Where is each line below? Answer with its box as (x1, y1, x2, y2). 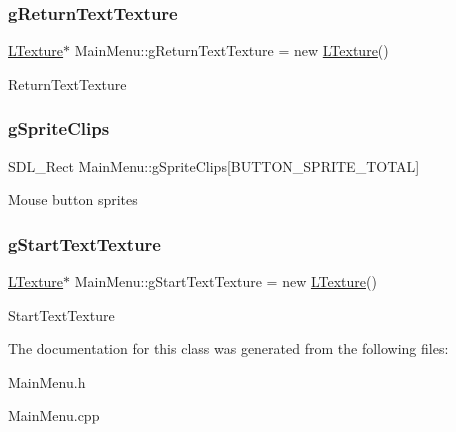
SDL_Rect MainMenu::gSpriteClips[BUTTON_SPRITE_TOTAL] (8, 155, 420, 176)
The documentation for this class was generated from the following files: (8, 338, 449, 359)
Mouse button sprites (8, 189, 138, 210)
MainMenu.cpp (8, 405, 100, 426)
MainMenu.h (8, 371, 86, 392)
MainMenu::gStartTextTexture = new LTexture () (74, 271, 377, 292)
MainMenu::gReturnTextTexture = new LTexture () (74, 40, 389, 61)
